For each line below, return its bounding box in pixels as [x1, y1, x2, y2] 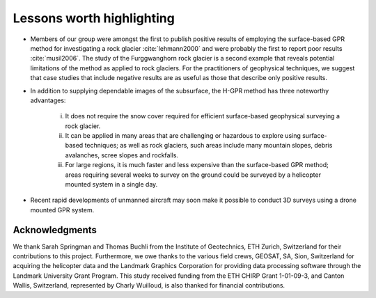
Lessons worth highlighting [13, 10, 175, 26]
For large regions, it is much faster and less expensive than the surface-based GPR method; [65, 161, 329, 169]
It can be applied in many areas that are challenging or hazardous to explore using [65, 132, 301, 140]
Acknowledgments [13, 223, 97, 236]
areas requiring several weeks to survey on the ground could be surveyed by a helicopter [65, 171, 322, 179]
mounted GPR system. [30, 205, 95, 214]
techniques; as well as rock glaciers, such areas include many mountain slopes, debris [84, 141, 333, 150]
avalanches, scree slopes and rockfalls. [65, 150, 179, 159]
